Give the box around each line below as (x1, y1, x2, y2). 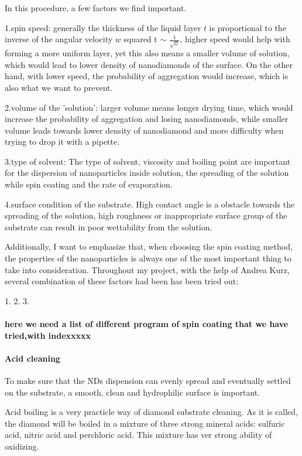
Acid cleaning (5, 352, 60, 364)
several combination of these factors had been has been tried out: (5, 275, 239, 287)
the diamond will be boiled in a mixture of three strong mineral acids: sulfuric (5, 417, 285, 429)
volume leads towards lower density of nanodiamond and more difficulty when (5, 124, 284, 136)
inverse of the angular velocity (5, 33, 113, 45)
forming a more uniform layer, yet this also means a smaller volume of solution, (5, 47, 290, 59)
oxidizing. (5, 440, 39, 452)
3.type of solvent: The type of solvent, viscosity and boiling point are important (5, 155, 291, 167)
